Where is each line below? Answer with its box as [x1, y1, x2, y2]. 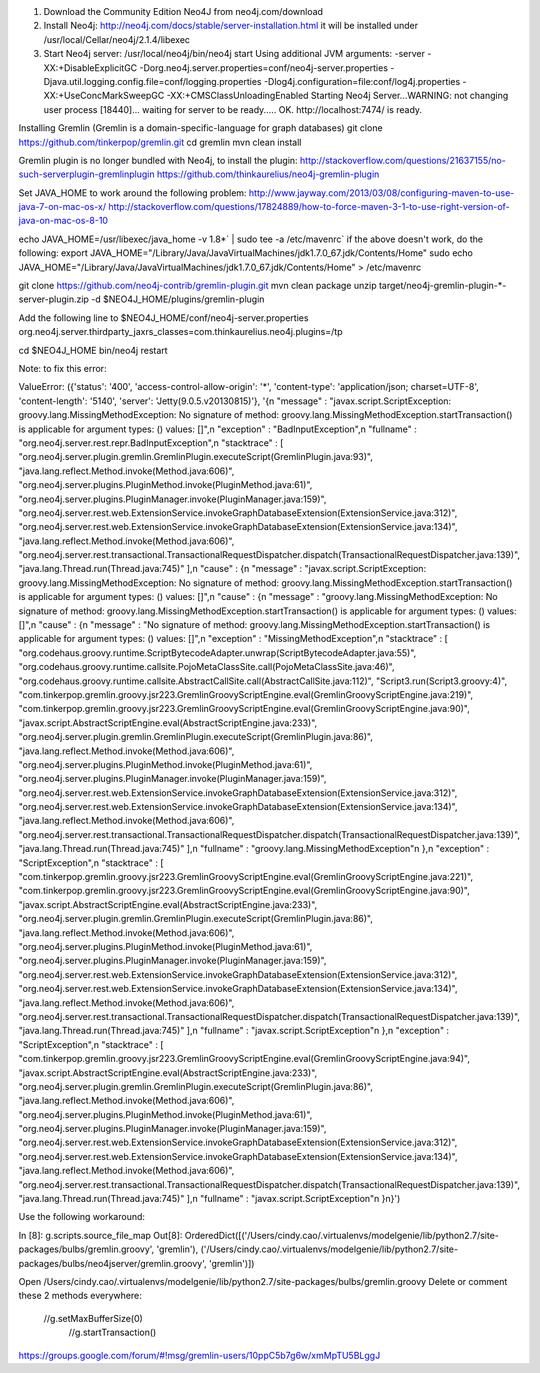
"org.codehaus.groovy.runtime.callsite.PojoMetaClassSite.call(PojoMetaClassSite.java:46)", [18, 661, 395, 673]
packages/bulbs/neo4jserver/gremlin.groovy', [18, 1257, 207, 1269]
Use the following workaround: [18, 1211, 145, 1223]
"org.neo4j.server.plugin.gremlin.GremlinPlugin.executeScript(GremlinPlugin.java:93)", [18, 451, 374, 463]
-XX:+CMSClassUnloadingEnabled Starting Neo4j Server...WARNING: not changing [166, 90, 509, 102]
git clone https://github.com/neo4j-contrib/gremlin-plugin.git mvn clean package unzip [18, 280, 377, 292]
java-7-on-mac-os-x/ [18, 201, 107, 213]
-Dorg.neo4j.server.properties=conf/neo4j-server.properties [139, 61, 389, 74]
